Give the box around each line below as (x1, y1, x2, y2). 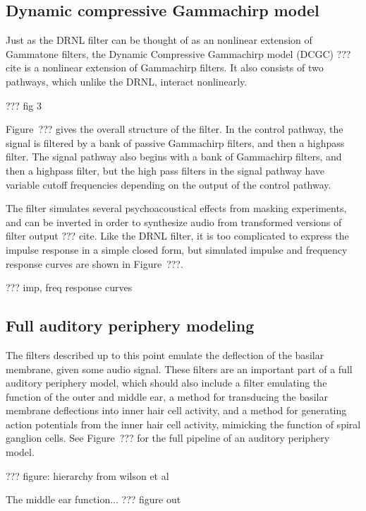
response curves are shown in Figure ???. (6, 256, 183, 271)
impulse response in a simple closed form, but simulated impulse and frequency (6, 242, 348, 257)
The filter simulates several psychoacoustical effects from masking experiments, (6, 201, 347, 216)
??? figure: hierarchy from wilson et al (6, 468, 169, 483)
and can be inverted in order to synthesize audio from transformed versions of (6, 214, 342, 229)
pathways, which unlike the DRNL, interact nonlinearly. (6, 74, 248, 88)
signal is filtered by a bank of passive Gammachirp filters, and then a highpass (6, 135, 345, 150)
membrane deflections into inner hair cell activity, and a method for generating (6, 403, 347, 418)
